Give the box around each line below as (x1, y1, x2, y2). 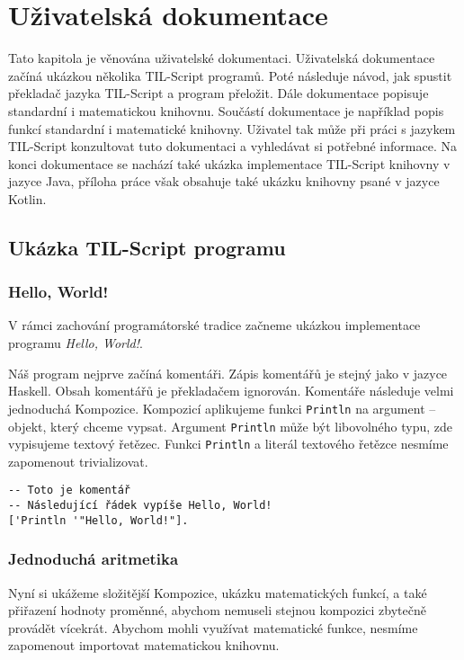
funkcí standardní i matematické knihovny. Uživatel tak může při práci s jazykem (8, 119, 456, 138)
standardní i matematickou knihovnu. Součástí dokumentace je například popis (8, 101, 444, 120)
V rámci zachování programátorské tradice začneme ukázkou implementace (8, 316, 421, 334)
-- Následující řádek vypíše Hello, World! (8, 499, 272, 513)
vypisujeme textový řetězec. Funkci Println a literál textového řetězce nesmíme (8, 434, 449, 453)
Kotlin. (8, 189, 47, 208)
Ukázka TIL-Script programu (8, 233, 286, 261)
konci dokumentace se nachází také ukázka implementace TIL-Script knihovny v (8, 154, 451, 173)
